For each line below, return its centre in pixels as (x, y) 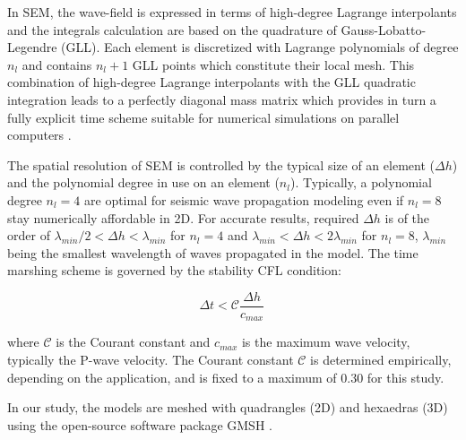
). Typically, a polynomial (361, 182)
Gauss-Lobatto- (384, 29)
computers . (39, 135)
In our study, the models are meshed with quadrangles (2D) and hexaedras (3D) (228, 407)
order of (29, 235)
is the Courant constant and (133, 342)
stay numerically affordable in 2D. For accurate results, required (183, 217)
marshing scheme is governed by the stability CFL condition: (174, 270)
